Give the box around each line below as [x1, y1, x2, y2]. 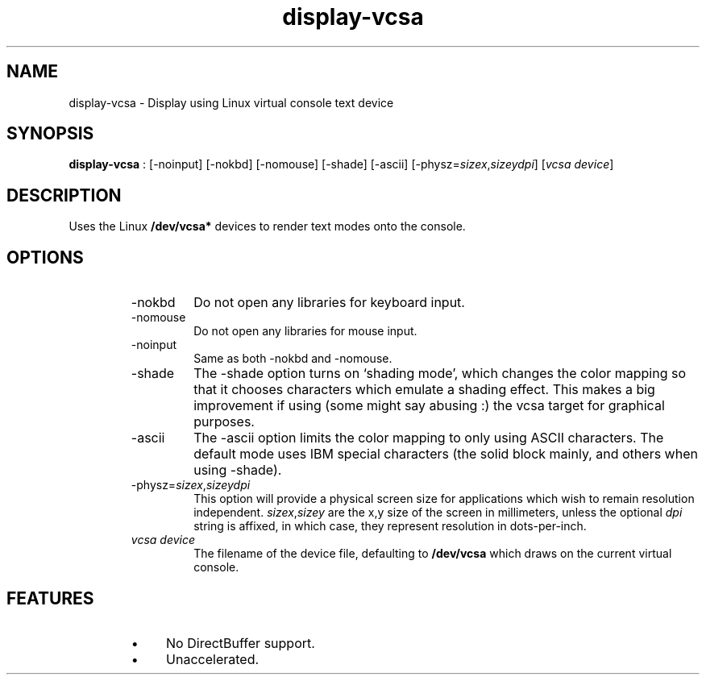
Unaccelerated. [166, 650, 260, 667]
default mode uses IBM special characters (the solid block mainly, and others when [193, 446, 698, 463]
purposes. [193, 413, 255, 430]
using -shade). [193, 462, 282, 479]
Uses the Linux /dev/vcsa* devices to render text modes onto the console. [69, 219, 466, 234]
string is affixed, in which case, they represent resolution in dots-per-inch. [193, 519, 587, 534]
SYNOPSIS [6, 123, 94, 144]
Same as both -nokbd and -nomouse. [193, 351, 392, 366]
